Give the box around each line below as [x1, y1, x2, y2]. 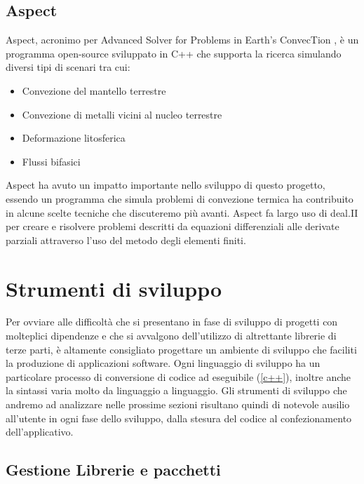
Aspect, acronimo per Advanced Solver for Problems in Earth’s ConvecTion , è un [6, 32, 359, 47]
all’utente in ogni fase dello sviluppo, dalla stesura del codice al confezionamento [6, 410, 352, 425]
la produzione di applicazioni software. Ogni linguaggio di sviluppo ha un [6, 356, 321, 370]
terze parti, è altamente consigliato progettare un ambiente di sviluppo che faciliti [6, 342, 357, 356]
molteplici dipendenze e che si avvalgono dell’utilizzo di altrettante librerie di [6, 328, 337, 343]
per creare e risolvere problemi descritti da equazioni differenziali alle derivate [6, 219, 339, 234]
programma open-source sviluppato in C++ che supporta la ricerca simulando [6, 46, 342, 60]
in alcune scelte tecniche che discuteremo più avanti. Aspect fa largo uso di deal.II [6, 205, 358, 220]
